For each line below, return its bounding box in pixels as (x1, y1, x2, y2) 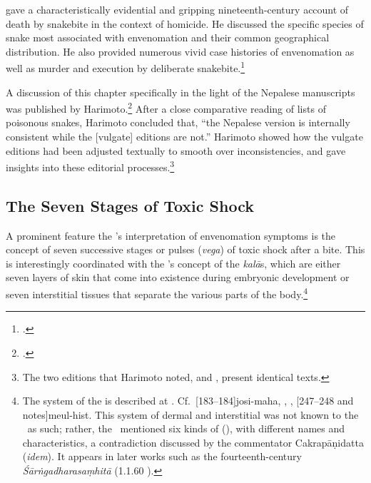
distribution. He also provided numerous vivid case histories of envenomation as (6, 44, 355, 59)
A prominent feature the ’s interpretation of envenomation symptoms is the (6, 228, 336, 243)
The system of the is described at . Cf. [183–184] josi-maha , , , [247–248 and (22, 393, 354, 408)
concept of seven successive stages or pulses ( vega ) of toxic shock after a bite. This (6, 242, 365, 257)
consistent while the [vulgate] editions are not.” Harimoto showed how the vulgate (6, 129, 363, 144)
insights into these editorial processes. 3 (6, 158, 175, 174)
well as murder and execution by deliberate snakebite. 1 (6, 59, 245, 76)
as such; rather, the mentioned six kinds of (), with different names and (27, 421, 345, 436)
